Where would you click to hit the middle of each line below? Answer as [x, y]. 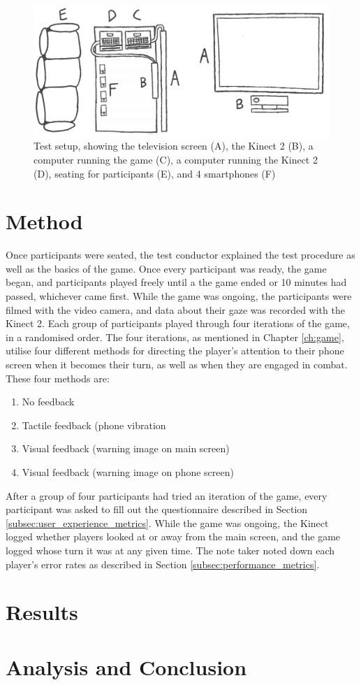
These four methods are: [58, 378]
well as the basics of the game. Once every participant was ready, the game [166, 268]
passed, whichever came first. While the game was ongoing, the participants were [179, 296]
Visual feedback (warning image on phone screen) [128, 471]
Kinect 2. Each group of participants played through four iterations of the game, [178, 323]
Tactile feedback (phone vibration [94, 425]
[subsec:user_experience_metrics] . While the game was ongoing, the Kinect [167, 522]
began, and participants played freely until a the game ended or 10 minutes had [176, 282]
